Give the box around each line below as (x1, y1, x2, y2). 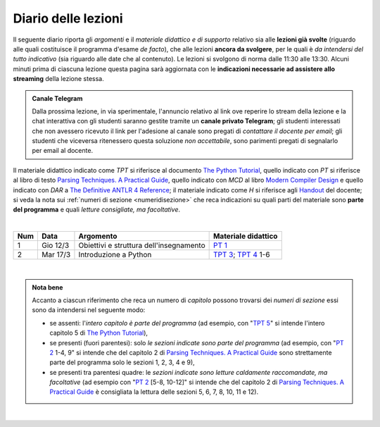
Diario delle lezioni (13, 11, 123, 26)
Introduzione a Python (78, 250, 152, 260)
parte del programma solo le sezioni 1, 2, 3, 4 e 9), (49, 358, 195, 366)
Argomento (78, 231, 118, 241)
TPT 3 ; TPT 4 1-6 (213, 250, 270, 260)
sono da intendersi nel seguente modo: (32, 306, 146, 314)
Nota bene (32, 283, 63, 292)
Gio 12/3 (41, 240, 70, 250)
